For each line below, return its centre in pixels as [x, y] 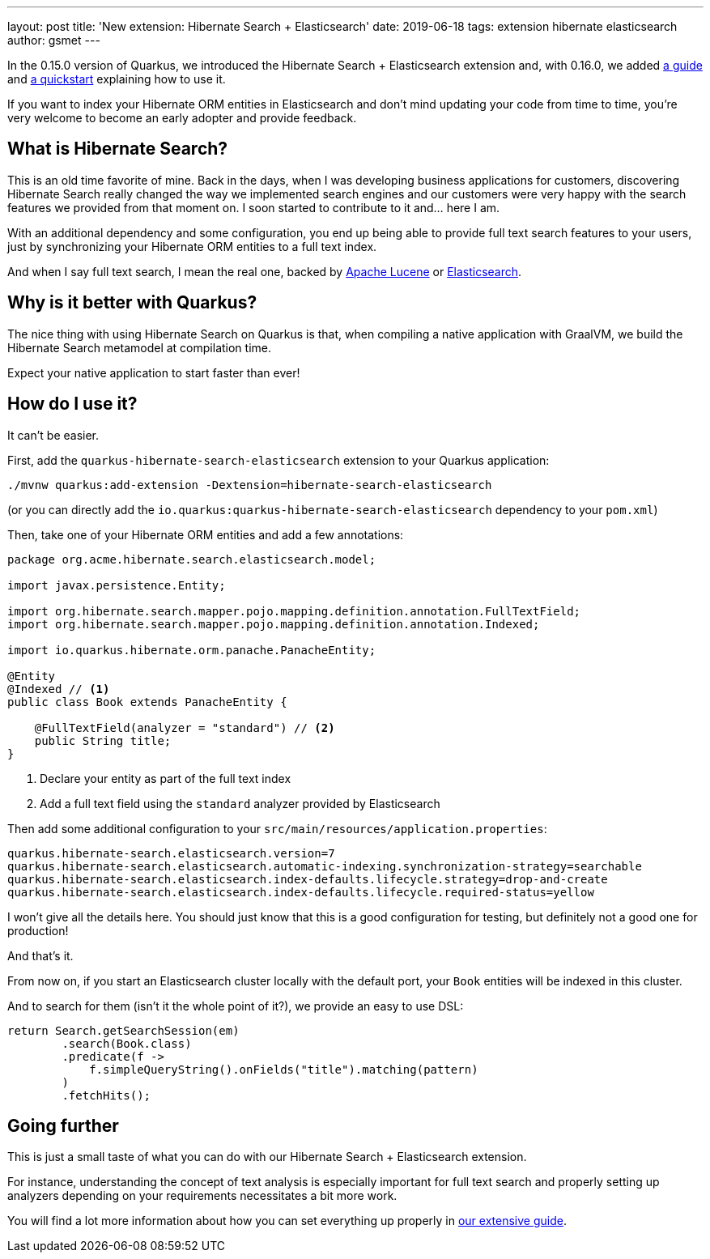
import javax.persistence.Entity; [117, 585]
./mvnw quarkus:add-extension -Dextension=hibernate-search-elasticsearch [250, 485]
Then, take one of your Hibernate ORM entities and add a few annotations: [206, 534]
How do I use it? [72, 404]
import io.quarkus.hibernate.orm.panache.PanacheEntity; [192, 650]
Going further [63, 1125]
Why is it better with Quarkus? [132, 303]
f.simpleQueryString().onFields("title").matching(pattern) [284, 1069]
